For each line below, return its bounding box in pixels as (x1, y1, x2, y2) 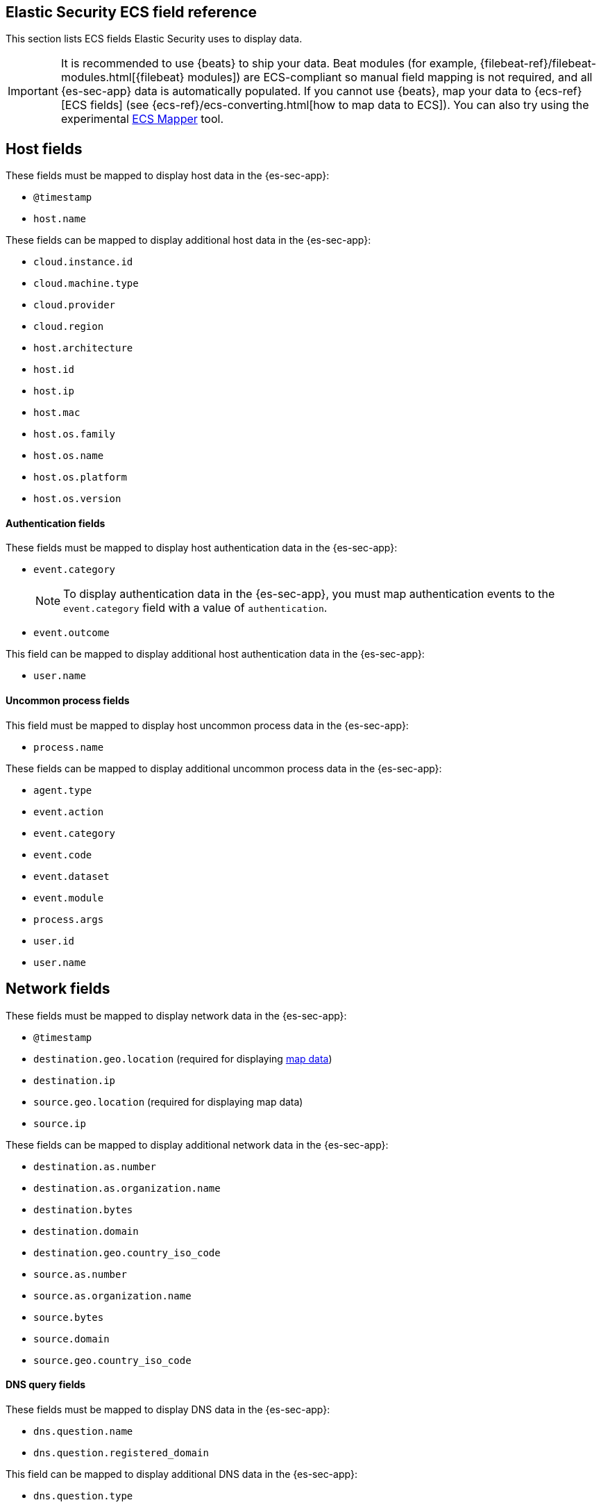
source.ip (33, 1117, 86, 1129)
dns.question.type (33, 1490, 133, 1501)
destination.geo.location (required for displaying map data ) (33, 1052, 332, 1065)
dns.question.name (33, 1425, 133, 1437)
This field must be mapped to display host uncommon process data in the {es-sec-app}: (6, 719, 409, 731)
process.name (33, 741, 104, 753)
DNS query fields (6, 1379, 86, 1391)
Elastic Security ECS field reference (6, 3, 257, 21)
